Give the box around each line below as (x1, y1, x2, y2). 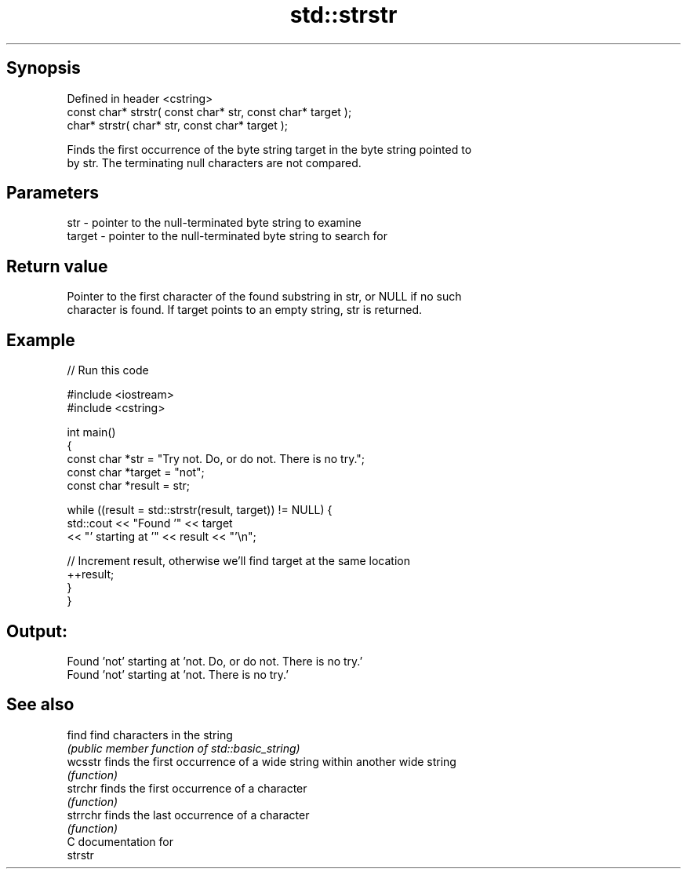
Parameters (6, 183, 99, 203)
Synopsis (6, 58, 81, 78)
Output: (6, 621, 67, 641)
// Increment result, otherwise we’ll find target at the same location (67, 554, 410, 568)
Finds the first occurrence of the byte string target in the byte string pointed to (67, 142, 472, 156)
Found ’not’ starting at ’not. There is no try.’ (67, 667, 289, 681)
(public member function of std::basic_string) (67, 741, 300, 755)
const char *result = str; (67, 479, 190, 493)
